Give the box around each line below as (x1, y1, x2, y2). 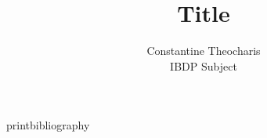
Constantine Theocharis (146, 42, 261, 59)
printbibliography (6, 117, 90, 133)
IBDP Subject (170, 57, 237, 74)
